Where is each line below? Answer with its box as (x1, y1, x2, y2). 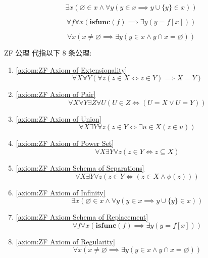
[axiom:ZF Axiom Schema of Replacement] (16, 212, 148, 222)
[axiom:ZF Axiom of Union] (16, 113, 101, 124)
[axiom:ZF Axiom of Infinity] (16, 187, 106, 197)
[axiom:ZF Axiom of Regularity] (16, 236, 115, 246)
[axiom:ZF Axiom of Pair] (16, 89, 96, 99)
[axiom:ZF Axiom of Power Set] (16, 138, 114, 148)
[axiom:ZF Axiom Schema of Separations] (16, 162, 144, 173)
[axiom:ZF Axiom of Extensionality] (16, 64, 127, 75)
